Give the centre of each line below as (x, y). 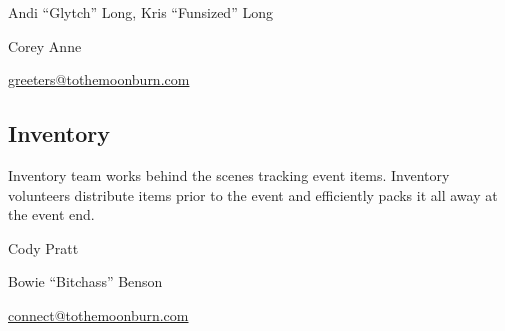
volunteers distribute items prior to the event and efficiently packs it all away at (253, 194)
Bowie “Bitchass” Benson (85, 281)
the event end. (51, 214)
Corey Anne (45, 45)
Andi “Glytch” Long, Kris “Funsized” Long (140, 12)
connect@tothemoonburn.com (98, 314)
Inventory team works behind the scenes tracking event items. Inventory (229, 174)
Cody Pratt (43, 247)
